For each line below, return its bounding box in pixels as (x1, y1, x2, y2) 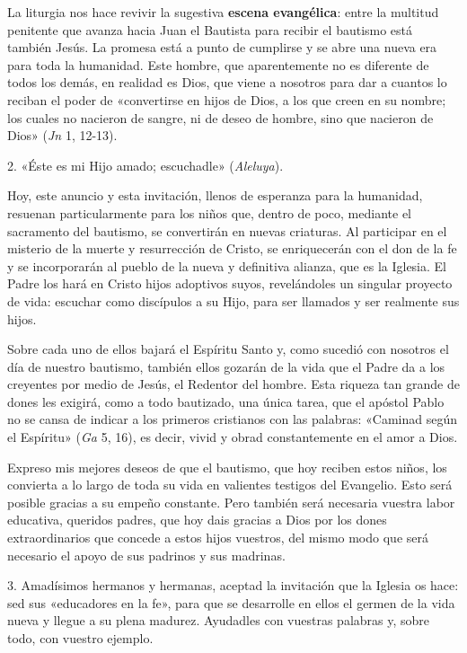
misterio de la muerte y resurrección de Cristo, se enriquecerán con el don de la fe (7, 239, 457, 258)
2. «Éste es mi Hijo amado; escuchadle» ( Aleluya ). (7, 155, 284, 174)
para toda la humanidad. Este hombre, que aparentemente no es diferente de (7, 55, 429, 74)
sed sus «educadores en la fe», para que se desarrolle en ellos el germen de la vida (7, 593, 455, 612)
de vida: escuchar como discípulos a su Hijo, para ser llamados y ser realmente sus (7, 291, 460, 310)
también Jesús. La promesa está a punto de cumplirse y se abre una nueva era (7, 38, 437, 57)
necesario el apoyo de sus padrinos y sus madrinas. (7, 545, 286, 564)
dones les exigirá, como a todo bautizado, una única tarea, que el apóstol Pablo (7, 392, 445, 410)
